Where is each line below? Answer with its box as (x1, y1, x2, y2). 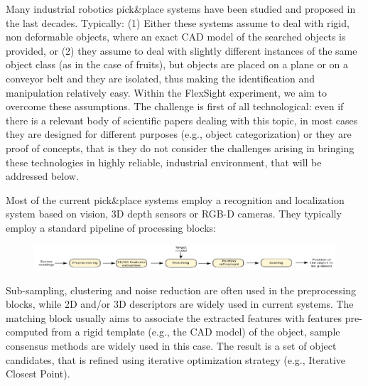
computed (6, 324, 48, 339)
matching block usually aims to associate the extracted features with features (6, 310, 342, 325)
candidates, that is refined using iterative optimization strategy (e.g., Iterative (6, 352, 346, 367)
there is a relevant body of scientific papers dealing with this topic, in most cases (6, 112, 358, 127)
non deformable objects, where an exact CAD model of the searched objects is (6, 29, 346, 44)
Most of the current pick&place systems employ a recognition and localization (6, 192, 345, 207)
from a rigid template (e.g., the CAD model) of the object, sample (51, 324, 340, 339)
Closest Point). (6, 366, 70, 381)
